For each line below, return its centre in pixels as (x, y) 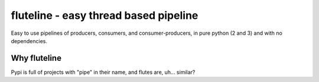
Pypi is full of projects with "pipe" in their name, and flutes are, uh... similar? (103, 72)
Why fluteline (36, 58)
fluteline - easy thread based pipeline (105, 15)
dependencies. (29, 41)
